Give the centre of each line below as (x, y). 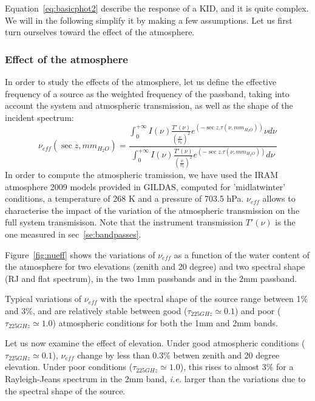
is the (285, 222)
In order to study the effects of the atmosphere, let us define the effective (141, 81)
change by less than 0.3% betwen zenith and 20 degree (178, 355)
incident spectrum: (39, 117)
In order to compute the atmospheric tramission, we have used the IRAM (142, 174)
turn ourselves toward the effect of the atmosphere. (100, 32)
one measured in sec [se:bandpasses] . (73, 234)
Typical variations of (43, 299)
